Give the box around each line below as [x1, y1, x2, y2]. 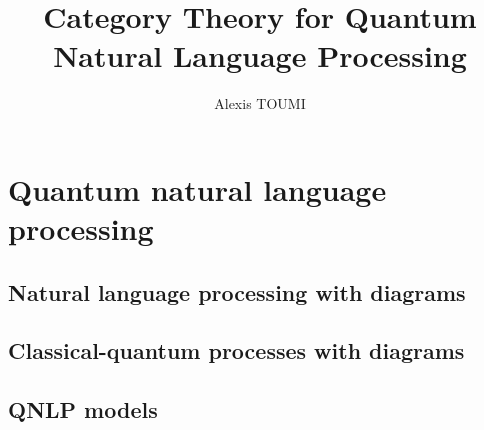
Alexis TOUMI [214, 93, 306, 114]
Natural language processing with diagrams [8, 276, 466, 307]
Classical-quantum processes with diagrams [8, 335, 465, 366]
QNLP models [8, 394, 158, 425]
